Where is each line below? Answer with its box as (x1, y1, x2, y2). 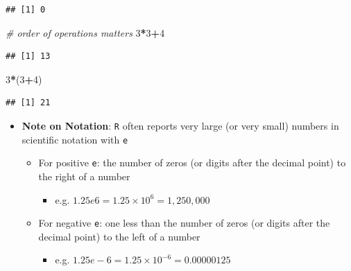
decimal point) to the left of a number (38, 229, 200, 243)
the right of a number (38, 168, 130, 183)
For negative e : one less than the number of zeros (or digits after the (38, 216, 330, 230)
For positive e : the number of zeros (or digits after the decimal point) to (38, 155, 346, 170)
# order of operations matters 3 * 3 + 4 (6, 25, 165, 40)
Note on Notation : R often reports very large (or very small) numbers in (22, 118, 339, 132)
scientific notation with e (22, 132, 128, 146)
